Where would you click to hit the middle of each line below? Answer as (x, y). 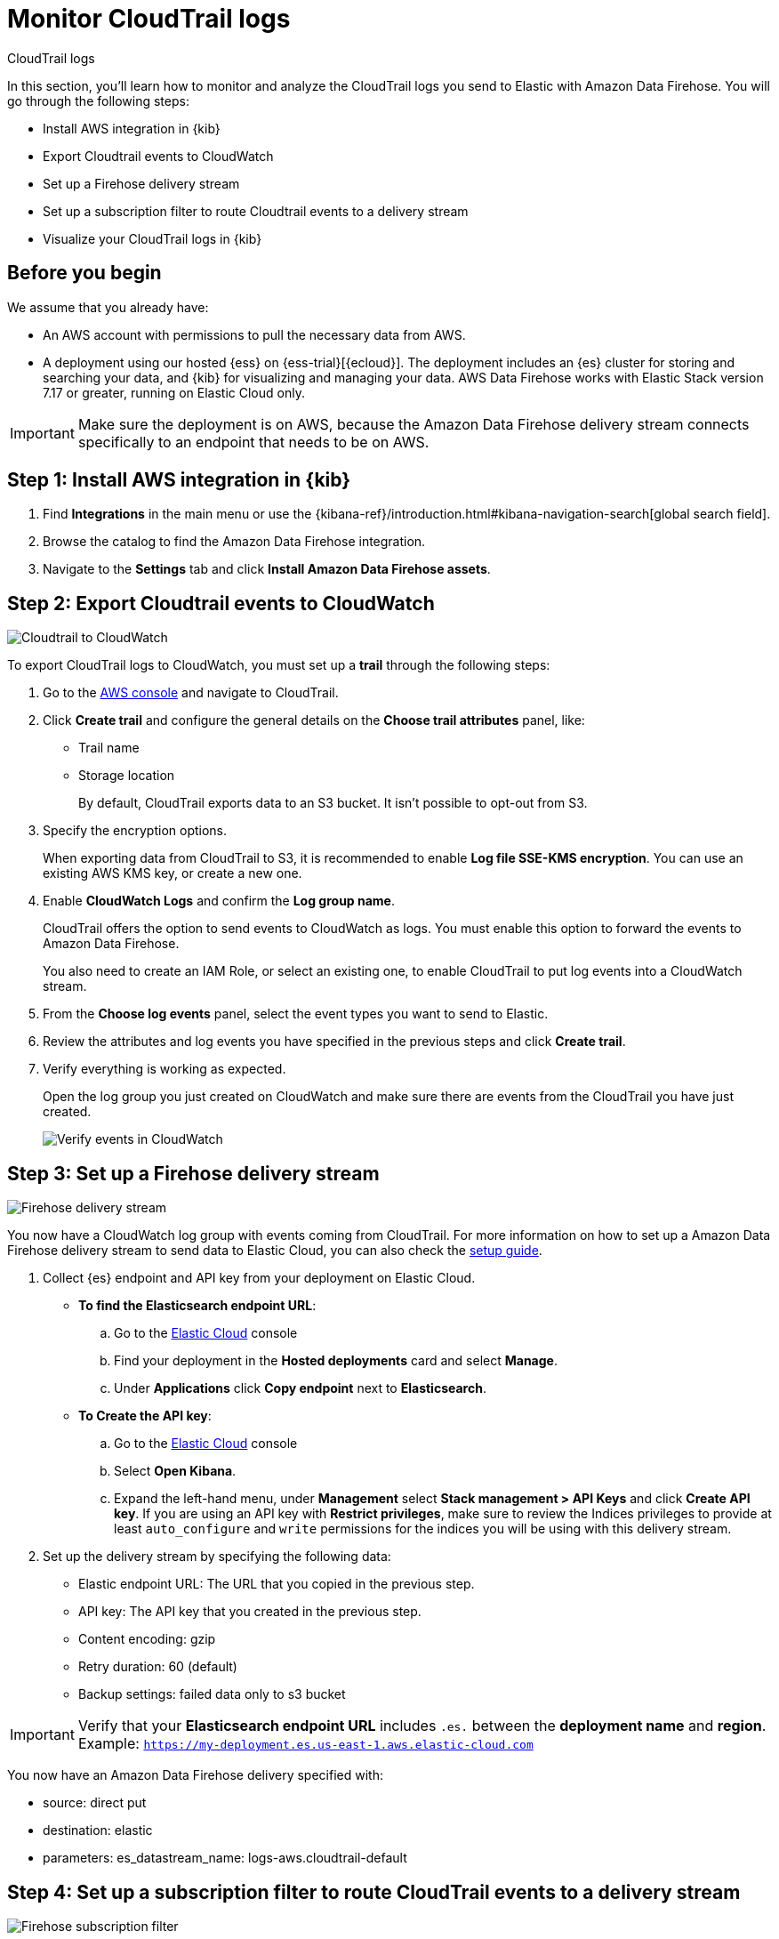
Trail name (109, 748)
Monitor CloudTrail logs (149, 19)
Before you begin (84, 273)
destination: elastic (98, 1830)
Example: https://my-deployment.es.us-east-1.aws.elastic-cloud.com (305, 1744)
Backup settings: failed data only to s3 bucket (212, 1694)
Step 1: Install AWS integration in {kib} (179, 480)
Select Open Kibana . (175, 1471)
